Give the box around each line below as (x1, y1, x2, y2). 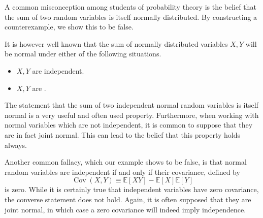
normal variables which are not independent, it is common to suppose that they (5, 119, 253, 130)
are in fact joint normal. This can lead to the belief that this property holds (5, 129, 240, 140)
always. (5, 139, 27, 150)
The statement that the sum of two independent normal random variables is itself (5, 100, 258, 110)
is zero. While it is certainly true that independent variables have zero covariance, (5, 184, 259, 195)
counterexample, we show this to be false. (5, 21, 134, 32)
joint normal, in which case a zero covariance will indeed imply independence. (5, 204, 246, 214)
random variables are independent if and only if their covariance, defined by (5, 166, 240, 177)
